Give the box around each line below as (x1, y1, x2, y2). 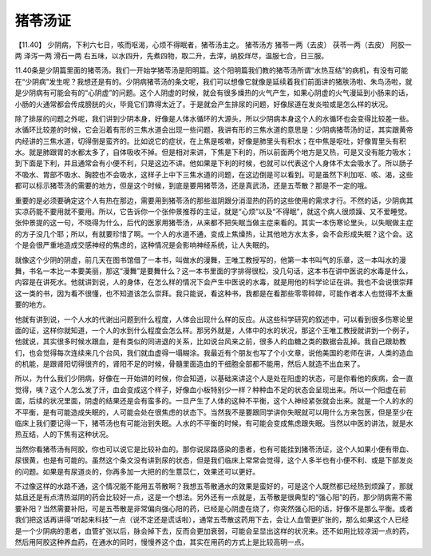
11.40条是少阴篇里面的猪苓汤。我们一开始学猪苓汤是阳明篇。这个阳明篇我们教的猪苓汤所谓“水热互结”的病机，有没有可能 (14, 66, 409, 75)
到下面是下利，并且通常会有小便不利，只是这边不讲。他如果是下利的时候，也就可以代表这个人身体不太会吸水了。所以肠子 (14, 158, 413, 168)
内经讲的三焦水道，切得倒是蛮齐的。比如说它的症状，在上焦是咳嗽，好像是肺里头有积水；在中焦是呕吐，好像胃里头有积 (14, 136, 406, 145)
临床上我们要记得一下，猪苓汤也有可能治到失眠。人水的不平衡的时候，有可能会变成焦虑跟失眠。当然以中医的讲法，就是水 (14, 419, 413, 428)
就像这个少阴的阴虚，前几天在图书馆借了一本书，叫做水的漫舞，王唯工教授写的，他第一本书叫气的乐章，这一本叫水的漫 (14, 255, 406, 264)
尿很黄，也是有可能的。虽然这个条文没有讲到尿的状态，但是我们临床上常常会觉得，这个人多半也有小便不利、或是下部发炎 (14, 455, 413, 465)
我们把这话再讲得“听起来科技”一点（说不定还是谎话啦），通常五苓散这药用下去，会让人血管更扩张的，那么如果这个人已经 (14, 515, 409, 525)
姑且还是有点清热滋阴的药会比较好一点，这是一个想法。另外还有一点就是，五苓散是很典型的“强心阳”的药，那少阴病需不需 (14, 492, 413, 502)
